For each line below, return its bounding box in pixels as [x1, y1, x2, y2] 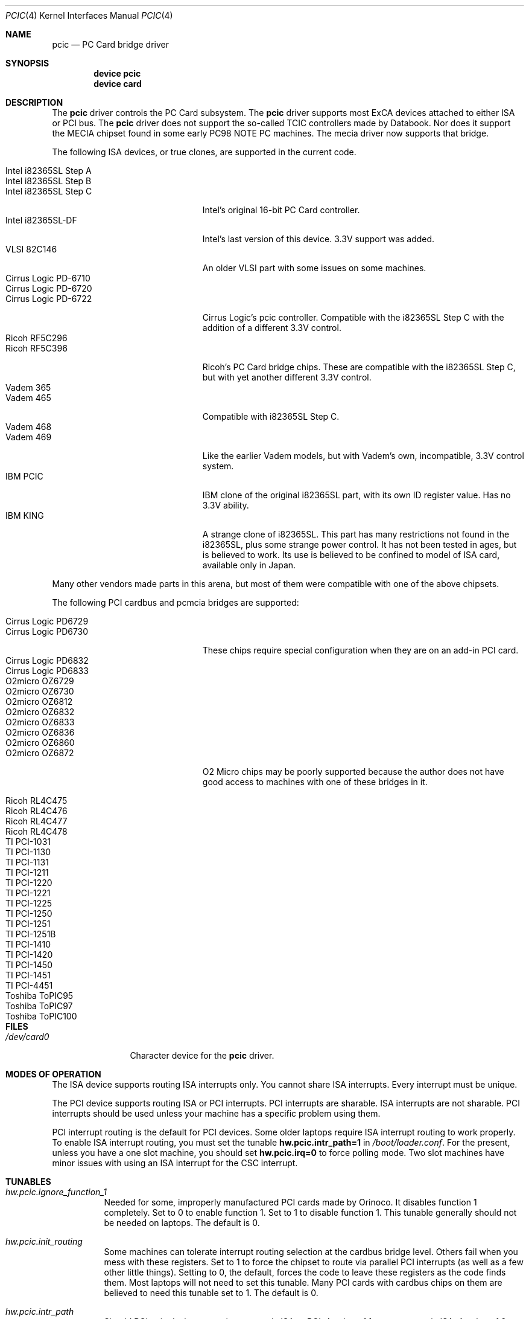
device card [93, 79, 142, 89]
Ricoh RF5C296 [5, 333, 68, 343]
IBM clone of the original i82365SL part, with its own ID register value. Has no [202, 490, 511, 500]
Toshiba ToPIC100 [5, 1011, 77, 1021]
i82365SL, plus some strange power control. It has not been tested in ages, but [202, 539, 517, 550]
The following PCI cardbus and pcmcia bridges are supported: [52, 597, 299, 608]
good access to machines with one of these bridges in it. [202, 777, 428, 787]
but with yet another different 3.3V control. [202, 372, 372, 382]
